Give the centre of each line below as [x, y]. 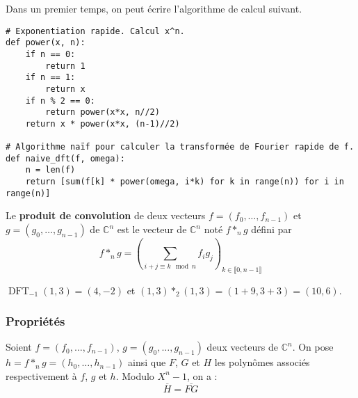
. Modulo [135, 375]
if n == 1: [50, 78]
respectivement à [41, 375]
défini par [271, 229]
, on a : [202, 375]
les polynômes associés [262, 362]
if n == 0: [50, 54]
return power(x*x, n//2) [103, 112]
